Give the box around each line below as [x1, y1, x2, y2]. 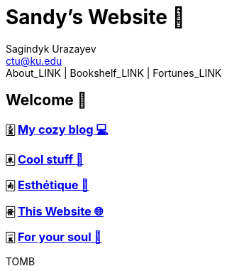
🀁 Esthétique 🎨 [6, 178, 89, 193]
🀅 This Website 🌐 [6, 203, 104, 218]
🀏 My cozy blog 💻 [6, 122, 109, 137]
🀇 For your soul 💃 [6, 230, 102, 245]
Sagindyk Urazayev [6, 42, 96, 55]
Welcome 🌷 [6, 91, 87, 110]
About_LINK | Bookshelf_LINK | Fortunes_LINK [6, 66, 222, 79]
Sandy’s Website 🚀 [6, 5, 185, 29]
